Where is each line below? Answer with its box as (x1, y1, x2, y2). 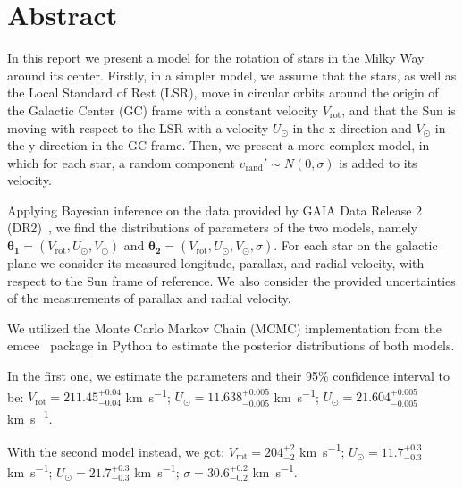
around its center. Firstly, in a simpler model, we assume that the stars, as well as (7, 65, 457, 84)
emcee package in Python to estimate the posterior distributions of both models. (7, 336, 455, 355)
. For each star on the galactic (274, 236, 438, 255)
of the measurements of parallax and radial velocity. (7, 289, 291, 307)
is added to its (339, 153, 417, 172)
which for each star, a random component (7, 153, 235, 172)
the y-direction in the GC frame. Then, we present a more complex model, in (7, 136, 430, 155)
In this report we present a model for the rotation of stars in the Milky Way (7, 48, 425, 67)
